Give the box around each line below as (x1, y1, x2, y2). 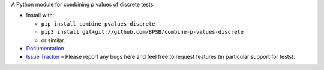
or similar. (41, 36, 65, 44)
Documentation (26, 44, 64, 52)
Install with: (26, 12, 55, 19)
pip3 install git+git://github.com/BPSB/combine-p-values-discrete (41, 28, 244, 36)
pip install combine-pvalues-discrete (41, 20, 155, 27)
